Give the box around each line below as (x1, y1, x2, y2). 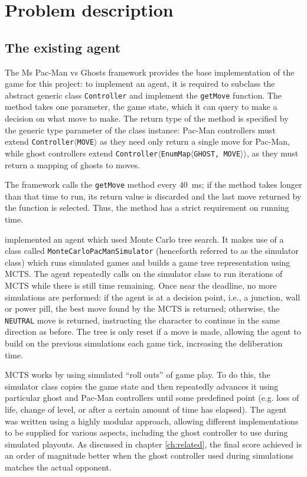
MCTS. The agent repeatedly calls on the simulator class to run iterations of (5, 267, 283, 280)
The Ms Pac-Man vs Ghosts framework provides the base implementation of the (5, 66, 295, 78)
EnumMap (161, 149, 191, 158)
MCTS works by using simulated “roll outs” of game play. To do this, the (5, 368, 270, 381)
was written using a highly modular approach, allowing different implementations (5, 414, 299, 427)
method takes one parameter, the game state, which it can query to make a (5, 100, 277, 113)
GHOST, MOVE (194, 149, 241, 158)
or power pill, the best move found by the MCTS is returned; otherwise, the (5, 302, 280, 315)
